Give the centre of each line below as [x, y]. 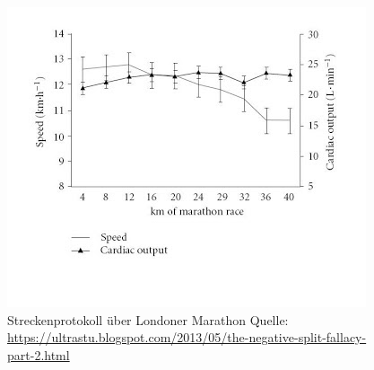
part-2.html [39, 354]
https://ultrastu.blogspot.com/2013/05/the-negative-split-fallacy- [187, 337]
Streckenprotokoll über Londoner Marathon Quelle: [148, 319]
